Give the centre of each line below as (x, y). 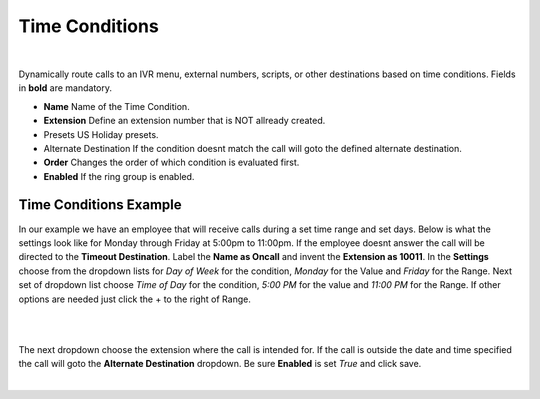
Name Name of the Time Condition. (116, 106)
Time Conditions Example (100, 205)
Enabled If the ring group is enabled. (119, 176)
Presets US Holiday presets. (101, 134)
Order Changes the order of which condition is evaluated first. (171, 162)
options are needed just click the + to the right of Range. (135, 299)
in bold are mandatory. (65, 88)
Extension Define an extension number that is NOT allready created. (184, 121)
